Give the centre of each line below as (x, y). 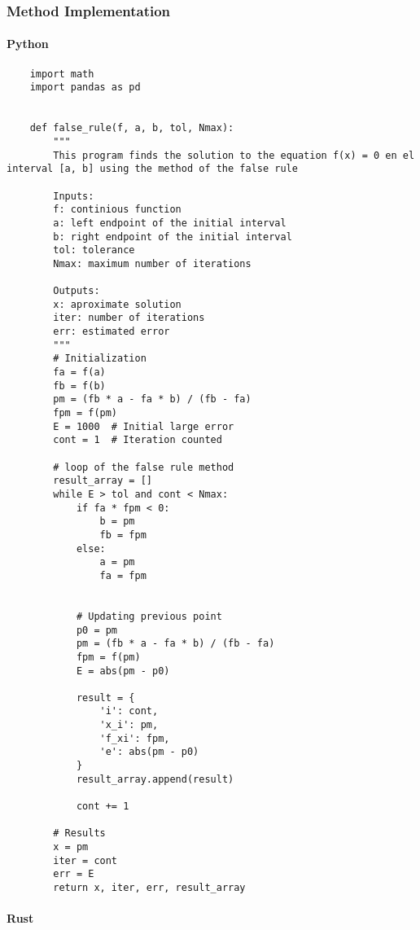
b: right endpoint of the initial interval (173, 237)
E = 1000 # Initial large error (144, 426)
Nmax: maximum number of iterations (152, 263)
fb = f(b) (79, 386)
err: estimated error (112, 332)
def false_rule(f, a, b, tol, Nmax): (132, 128)
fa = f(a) (79, 373)
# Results (79, 833)
